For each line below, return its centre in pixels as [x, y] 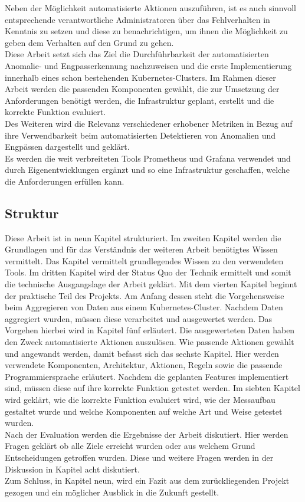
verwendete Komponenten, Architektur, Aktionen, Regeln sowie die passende [144, 365]
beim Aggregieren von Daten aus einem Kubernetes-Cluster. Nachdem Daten [144, 307]
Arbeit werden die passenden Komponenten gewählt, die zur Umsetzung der [142, 89]
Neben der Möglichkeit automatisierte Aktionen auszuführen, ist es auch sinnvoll [151, 8]
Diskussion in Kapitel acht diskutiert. [72, 469]
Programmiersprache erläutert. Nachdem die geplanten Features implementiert [147, 376]
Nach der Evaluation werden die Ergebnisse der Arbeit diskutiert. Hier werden [147, 434]
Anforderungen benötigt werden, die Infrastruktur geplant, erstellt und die [140, 100]
